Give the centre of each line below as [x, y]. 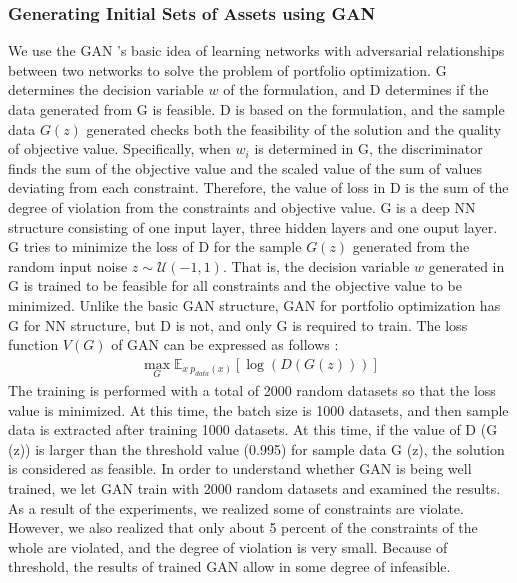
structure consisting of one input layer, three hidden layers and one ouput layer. [253, 226]
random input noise [68, 265]
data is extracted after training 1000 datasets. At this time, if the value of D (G [253, 429]
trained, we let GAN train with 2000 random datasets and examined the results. [254, 487]
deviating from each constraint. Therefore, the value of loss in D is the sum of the [258, 187]
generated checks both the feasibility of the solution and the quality [294, 128]
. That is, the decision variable [316, 265]
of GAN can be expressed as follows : [225, 344]
